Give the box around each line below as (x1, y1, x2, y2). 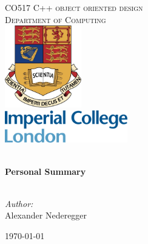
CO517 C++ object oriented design (5, 1, 143, 13)
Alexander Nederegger (5, 209, 87, 222)
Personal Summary (5, 164, 86, 177)
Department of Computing (5, 13, 106, 25)
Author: (5, 197, 33, 209)
